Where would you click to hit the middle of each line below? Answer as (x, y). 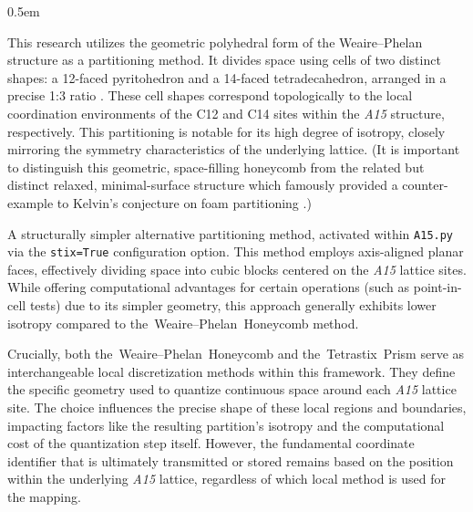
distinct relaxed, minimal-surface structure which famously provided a (203, 185)
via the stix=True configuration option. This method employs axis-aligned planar (236, 251)
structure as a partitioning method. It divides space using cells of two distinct (224, 60)
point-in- (437, 287)
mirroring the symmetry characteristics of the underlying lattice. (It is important (234, 149)
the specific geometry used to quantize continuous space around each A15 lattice (232, 389)
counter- (425, 185)
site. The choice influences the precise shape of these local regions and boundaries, (237, 407)
